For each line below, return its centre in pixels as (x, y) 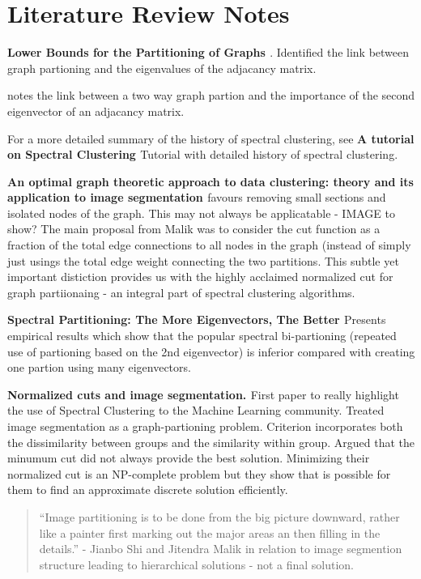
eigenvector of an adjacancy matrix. (96, 111)
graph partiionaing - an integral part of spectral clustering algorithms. (181, 292)
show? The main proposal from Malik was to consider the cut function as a (194, 229)
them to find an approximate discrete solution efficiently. (148, 490)
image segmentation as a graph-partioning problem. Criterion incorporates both (205, 426)
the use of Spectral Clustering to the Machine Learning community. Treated (196, 410)
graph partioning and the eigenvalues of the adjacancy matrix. (162, 68)
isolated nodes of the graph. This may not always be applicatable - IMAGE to (201, 213)
